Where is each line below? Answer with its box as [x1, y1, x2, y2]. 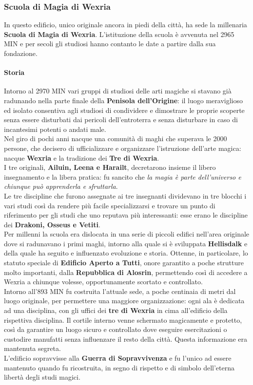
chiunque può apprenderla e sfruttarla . [4, 181, 118, 191]
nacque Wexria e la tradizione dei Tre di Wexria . [4, 152, 159, 163]
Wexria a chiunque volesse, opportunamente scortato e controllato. [4, 276, 203, 287]
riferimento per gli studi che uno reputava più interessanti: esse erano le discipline [4, 210, 248, 220]
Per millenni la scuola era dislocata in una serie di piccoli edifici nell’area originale [4, 229, 250, 239]
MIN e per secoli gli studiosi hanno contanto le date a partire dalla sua [4, 38, 216, 49]
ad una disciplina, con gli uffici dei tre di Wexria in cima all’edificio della [4, 305, 228, 315]
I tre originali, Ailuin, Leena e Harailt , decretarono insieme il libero [4, 162, 216, 172]
